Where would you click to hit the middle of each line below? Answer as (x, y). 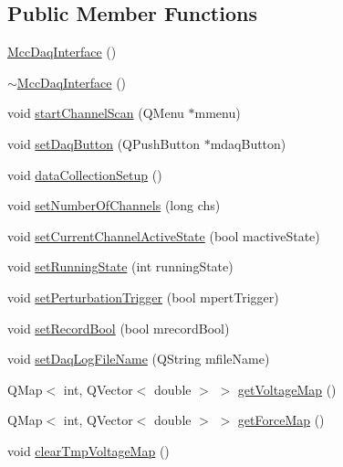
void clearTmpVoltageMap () (88, 450)
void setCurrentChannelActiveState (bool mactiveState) (164, 235)
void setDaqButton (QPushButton (104, 143)
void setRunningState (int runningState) (120, 266)
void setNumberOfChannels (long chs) (114, 205)
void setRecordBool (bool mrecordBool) (119, 328)
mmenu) (218, 113)
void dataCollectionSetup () (85, 174)
